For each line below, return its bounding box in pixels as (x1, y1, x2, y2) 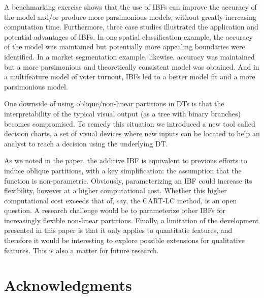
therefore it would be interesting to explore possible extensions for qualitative (4, 235, 245, 246)
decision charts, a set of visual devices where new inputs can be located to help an (4, 128, 260, 139)
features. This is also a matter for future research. (4, 245, 159, 255)
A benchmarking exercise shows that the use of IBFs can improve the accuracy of (4, 2, 257, 12)
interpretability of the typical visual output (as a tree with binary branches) (4, 108, 241, 118)
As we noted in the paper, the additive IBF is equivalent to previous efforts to (4, 155, 247, 166)
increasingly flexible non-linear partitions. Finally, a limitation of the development (4, 215, 259, 225)
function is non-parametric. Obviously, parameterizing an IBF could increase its (4, 175, 252, 186)
